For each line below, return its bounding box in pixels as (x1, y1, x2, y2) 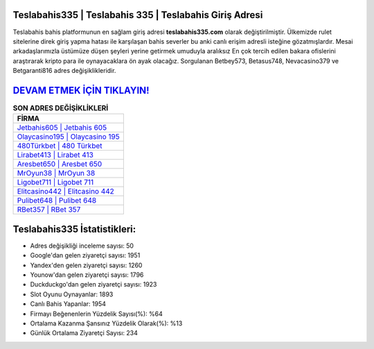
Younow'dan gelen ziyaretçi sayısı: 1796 (30, 271, 144, 279)
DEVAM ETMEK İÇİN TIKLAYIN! (12, 84, 150, 96)
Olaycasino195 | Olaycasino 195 (17, 132, 121, 142)
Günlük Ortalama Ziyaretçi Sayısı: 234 (30, 329, 139, 337)
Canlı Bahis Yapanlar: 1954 (30, 300, 107, 308)
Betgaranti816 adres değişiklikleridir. (12, 67, 116, 75)
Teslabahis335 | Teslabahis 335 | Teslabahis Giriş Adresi (12, 9, 263, 21)
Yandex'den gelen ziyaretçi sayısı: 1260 (30, 261, 143, 269)
